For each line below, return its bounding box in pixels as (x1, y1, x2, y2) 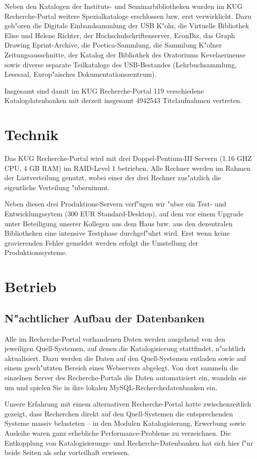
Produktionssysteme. (4, 247, 67, 257)
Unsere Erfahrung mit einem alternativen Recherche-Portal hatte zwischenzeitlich (4, 399, 252, 409)
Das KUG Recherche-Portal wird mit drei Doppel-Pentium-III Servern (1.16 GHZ (4, 153, 252, 163)
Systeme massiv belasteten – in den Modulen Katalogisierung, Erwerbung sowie (4, 418, 246, 428)
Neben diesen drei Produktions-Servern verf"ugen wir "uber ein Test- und (4, 199, 226, 209)
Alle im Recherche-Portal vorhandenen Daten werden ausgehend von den (4, 333, 225, 344)
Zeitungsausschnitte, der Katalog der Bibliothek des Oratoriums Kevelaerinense (4, 49, 246, 59)
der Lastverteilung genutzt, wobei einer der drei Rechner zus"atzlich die (4, 172, 221, 183)
